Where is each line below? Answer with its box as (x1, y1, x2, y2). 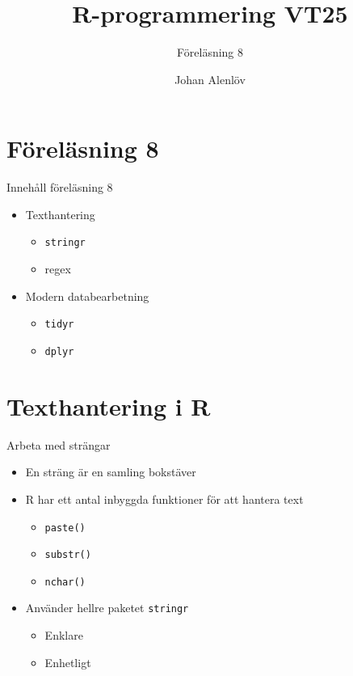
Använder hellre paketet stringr (25, 599, 189, 616)
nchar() (44, 576, 86, 588)
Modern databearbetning (25, 287, 149, 304)
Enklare (44, 627, 83, 644)
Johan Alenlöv (174, 70, 246, 87)
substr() (44, 549, 91, 561)
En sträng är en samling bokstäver (25, 463, 196, 480)
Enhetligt (44, 653, 91, 670)
